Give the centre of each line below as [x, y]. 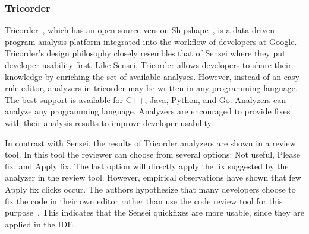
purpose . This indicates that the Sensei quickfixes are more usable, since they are [154, 212]
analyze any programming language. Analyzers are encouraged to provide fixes [148, 111]
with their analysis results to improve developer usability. [109, 122]
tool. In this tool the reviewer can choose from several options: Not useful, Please [152, 154]
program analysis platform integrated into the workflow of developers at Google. [151, 41]
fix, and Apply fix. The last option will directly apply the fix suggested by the [147, 166]
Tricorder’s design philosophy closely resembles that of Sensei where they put [145, 53]
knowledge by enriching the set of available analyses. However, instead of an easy [152, 76]
